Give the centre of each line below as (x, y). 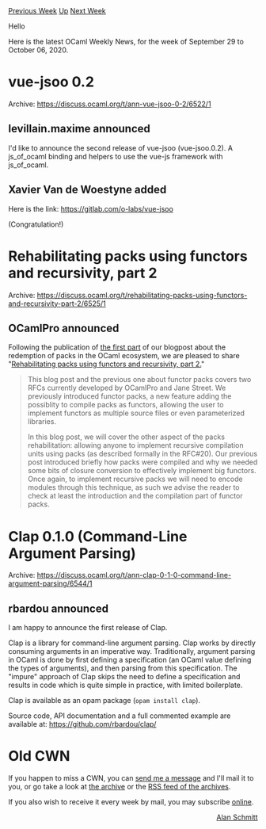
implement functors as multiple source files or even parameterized (136, 413)
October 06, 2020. (38, 50)
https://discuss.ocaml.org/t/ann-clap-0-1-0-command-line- (134, 575)
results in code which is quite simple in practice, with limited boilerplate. (125, 685)
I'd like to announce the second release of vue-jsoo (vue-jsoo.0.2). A (121, 147)
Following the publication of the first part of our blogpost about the (117, 347)
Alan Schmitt (237, 817)
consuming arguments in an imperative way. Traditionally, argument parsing (132, 651)
